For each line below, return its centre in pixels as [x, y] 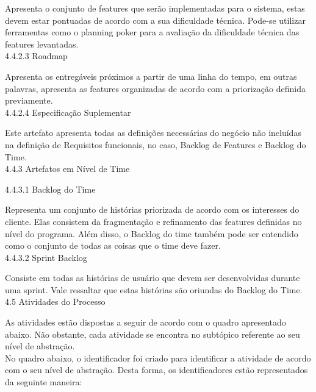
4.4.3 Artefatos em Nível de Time [67, 169]
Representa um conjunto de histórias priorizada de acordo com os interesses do [152, 209]
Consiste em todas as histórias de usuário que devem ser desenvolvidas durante [153, 278]
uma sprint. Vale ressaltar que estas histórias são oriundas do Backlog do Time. [154, 289]
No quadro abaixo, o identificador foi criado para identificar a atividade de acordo [158, 358]
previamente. [29, 100]
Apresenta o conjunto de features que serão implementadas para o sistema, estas [155, 8]
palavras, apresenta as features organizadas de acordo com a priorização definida [155, 88]
